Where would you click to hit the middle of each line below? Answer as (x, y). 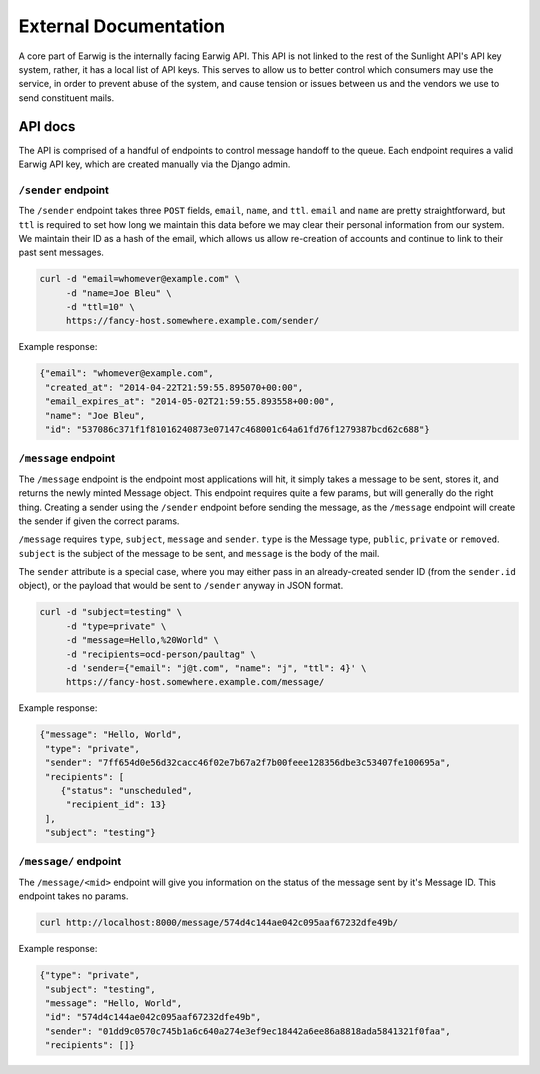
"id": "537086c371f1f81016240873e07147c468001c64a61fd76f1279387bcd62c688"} (237, 429)
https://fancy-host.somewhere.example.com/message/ (195, 682)
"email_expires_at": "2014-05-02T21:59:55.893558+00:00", (190, 401)
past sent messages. (61, 252)
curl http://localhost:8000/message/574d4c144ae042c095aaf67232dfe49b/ (219, 923)
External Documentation (121, 26)
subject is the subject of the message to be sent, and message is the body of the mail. (199, 553)
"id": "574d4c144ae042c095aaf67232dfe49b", (153, 1017)
